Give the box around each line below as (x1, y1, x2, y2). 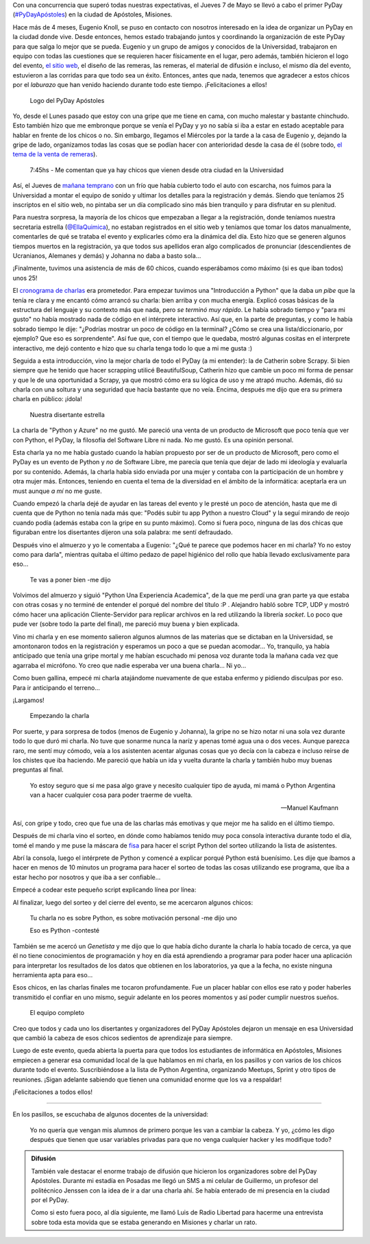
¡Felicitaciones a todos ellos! (12, 1088, 92, 1096)
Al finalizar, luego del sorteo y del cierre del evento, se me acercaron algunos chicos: (12, 898, 254, 907)
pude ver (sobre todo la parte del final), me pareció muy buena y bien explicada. (12, 620, 240, 628)
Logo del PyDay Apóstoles (29, 96, 105, 104)
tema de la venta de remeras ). (12, 150, 97, 158)
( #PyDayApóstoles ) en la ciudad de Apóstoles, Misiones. (12, 10, 173, 19)
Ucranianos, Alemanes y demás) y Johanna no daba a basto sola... (12, 251, 201, 260)
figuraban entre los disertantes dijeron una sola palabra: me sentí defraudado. (12, 528, 233, 536)
